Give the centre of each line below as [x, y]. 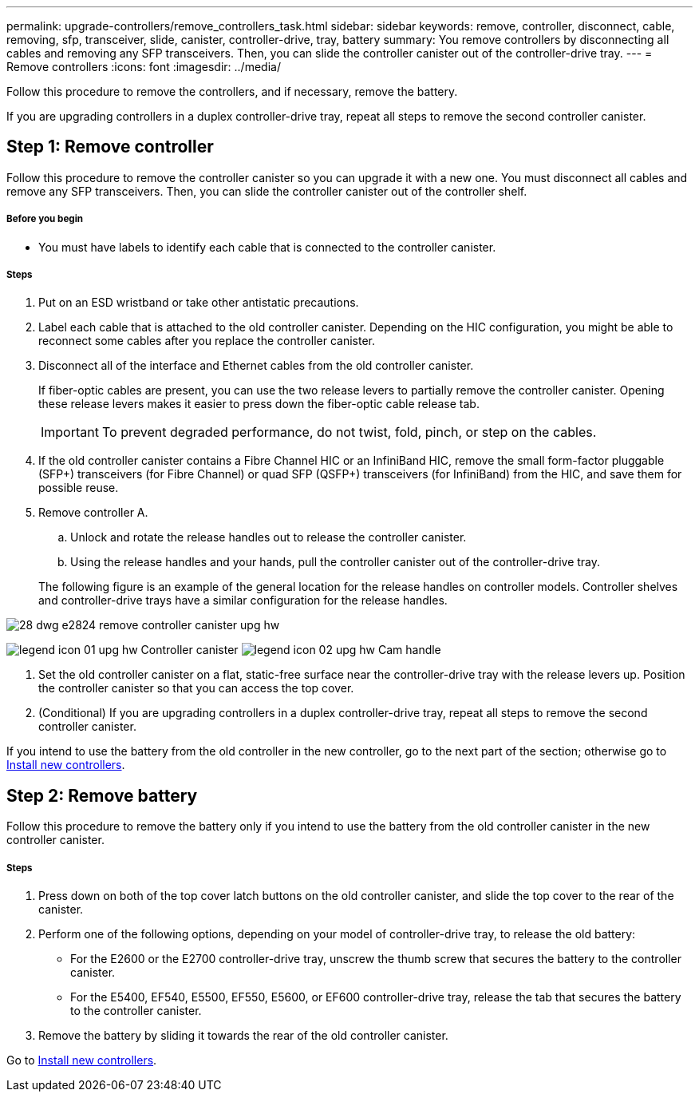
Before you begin [45, 219]
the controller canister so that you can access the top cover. [196, 688]
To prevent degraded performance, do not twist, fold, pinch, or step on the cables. [349, 432]
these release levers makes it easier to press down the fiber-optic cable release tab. [259, 404]
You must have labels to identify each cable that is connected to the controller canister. [267, 247]
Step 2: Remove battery [102, 795]
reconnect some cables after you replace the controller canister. [207, 341]
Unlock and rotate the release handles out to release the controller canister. [269, 537]
